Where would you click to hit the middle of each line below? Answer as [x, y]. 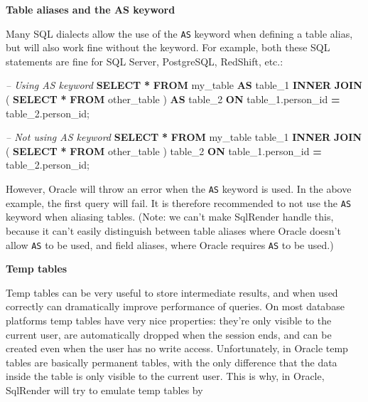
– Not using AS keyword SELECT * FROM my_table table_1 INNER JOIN [184, 137]
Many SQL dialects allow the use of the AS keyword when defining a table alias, [179, 33]
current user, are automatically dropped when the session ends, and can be [169, 334]
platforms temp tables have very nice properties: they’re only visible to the [169, 320]
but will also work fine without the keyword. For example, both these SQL [168, 47]
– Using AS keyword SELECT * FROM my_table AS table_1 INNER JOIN [184, 85]
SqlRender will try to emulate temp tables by [104, 390]
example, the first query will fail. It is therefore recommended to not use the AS [179, 202]
